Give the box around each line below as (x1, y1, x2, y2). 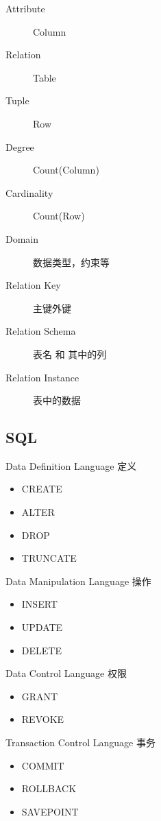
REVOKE (21, 712, 64, 726)
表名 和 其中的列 (33, 346, 107, 361)
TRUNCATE (21, 551, 77, 565)
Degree (5, 139, 34, 154)
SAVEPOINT (21, 804, 79, 818)
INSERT (21, 597, 58, 611)
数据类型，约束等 (33, 254, 110, 269)
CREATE (21, 481, 62, 496)
